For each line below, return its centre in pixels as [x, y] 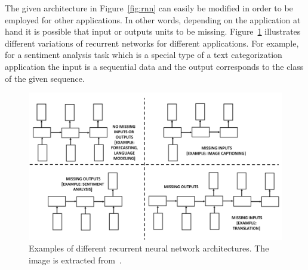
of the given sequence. [45, 78]
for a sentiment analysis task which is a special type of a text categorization [144, 55]
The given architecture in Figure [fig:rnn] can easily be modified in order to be [149, 8]
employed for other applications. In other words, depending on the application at [153, 19]
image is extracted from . [75, 260]
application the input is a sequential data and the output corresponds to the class [154, 66]
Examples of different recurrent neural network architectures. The [149, 248]
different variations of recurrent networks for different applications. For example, [152, 43]
